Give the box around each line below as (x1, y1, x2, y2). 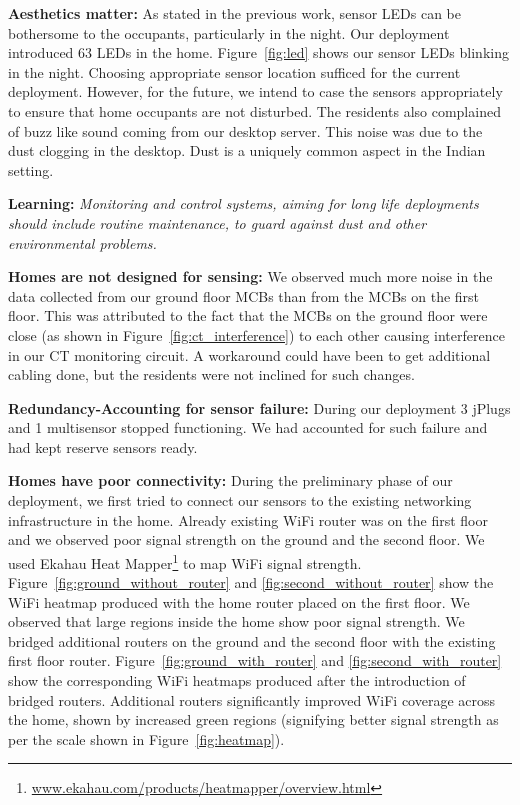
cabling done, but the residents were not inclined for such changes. (8, 364, 415, 385)
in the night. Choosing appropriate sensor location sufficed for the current (8, 61, 461, 82)
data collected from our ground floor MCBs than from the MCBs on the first (8, 285, 480, 306)
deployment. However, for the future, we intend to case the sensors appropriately (8, 81, 503, 102)
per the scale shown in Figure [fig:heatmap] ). (8, 728, 285, 749)
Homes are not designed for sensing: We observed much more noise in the (8, 266, 493, 287)
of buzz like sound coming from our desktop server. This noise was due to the (8, 120, 483, 141)
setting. (8, 159, 54, 180)
